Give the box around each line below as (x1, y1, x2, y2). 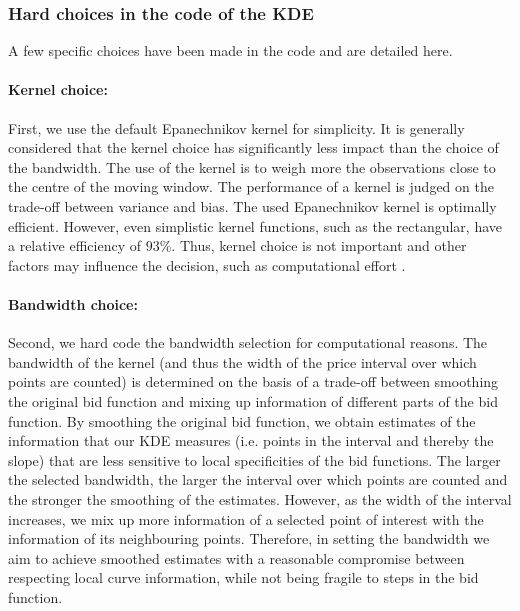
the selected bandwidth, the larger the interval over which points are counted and (8, 469, 508, 490)
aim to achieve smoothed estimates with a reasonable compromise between (8, 547, 465, 568)
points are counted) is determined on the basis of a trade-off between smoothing (8, 371, 499, 392)
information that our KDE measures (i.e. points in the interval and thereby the (8, 430, 494, 451)
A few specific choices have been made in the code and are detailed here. (8, 40, 453, 61)
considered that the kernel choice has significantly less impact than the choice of (8, 137, 499, 158)
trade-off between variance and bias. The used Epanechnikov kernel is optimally (8, 195, 497, 216)
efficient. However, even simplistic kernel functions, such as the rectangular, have (8, 215, 502, 236)
